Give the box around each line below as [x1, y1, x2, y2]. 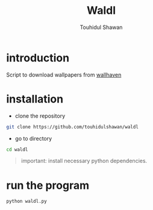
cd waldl [6, 146, 28, 153]
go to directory [14, 135, 52, 142]
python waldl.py [6, 199, 47, 205]
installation [6, 92, 64, 106]
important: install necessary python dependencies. [20, 157, 148, 165]
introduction [6, 51, 70, 65]
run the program [6, 179, 90, 192]
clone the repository [14, 112, 66, 119]
